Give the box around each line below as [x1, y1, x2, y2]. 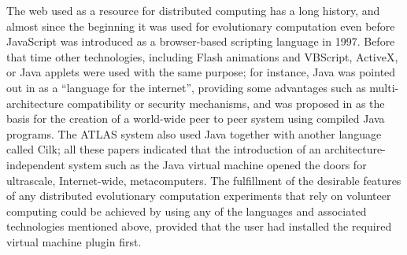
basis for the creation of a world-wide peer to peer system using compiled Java [6, 110, 385, 127]
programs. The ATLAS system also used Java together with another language [6, 125, 382, 142]
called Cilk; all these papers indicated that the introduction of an [6, 141, 321, 157]
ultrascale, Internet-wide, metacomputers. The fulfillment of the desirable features [6, 172, 401, 188]
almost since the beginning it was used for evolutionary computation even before [6, 17, 395, 34]
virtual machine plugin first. [6, 233, 142, 249]
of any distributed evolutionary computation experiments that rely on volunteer [6, 187, 391, 204]
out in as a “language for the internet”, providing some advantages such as [6, 79, 366, 95]
